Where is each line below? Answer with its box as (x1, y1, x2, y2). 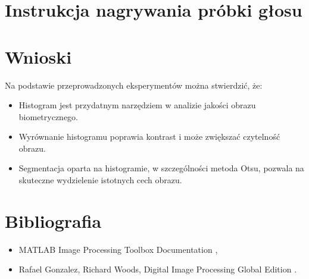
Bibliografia (5, 208, 102, 233)
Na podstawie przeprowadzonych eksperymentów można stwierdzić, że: (5, 79, 263, 91)
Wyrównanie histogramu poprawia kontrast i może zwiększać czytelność (18, 130, 280, 143)
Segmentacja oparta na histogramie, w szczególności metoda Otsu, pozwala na (18, 162, 304, 174)
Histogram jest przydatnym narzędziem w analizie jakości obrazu (18, 99, 256, 111)
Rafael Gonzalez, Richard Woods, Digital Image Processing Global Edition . (18, 263, 297, 275)
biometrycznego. (18, 110, 79, 123)
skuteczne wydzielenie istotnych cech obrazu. (18, 174, 182, 186)
